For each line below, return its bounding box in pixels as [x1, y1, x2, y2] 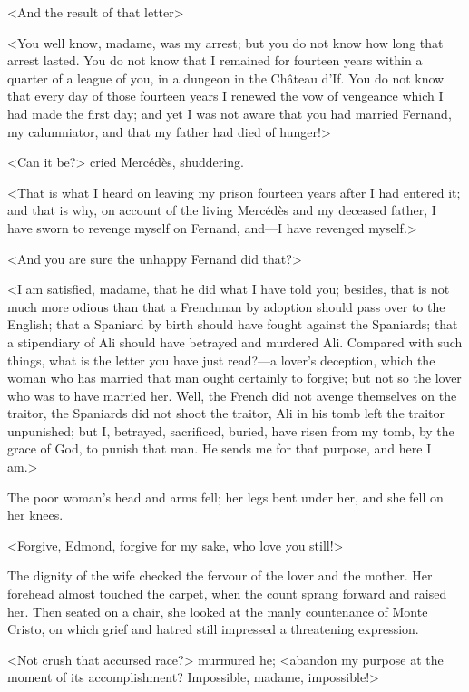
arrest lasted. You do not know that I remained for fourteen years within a [7, 51, 423, 70]
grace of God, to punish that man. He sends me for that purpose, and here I [7, 439, 432, 458]
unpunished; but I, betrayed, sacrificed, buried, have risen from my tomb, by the [7, 421, 454, 440]
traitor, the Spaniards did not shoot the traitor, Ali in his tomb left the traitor [7, 404, 445, 423]
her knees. [7, 505, 64, 524]
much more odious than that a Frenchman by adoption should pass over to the [7, 297, 445, 316]
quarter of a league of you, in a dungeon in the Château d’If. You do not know [7, 68, 445, 87]
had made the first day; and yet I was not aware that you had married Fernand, [7, 103, 452, 122]
